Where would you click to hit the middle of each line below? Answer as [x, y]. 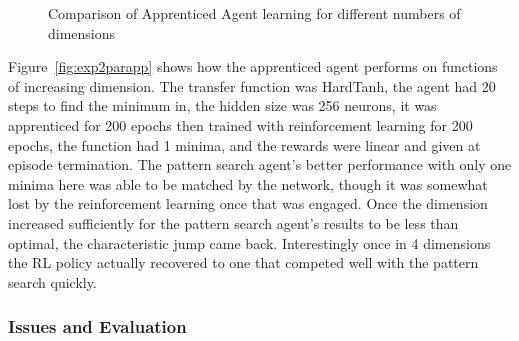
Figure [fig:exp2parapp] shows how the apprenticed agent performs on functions [253, 66]
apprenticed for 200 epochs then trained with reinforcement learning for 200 [240, 124]
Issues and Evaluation [97, 326]
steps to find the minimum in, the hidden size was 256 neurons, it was [222, 105]
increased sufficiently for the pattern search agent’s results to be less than [233, 222]
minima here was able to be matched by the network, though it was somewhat [248, 183]
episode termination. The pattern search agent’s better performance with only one [260, 164]
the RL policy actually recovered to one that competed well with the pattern [243, 262]
